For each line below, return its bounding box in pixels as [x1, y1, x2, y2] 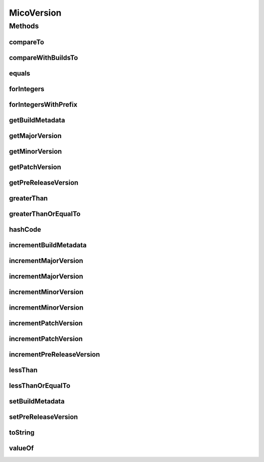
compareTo [9, 38, 44, 46]
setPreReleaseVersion [9, 413, 78, 421]
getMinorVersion [9, 147, 62, 155]
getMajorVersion [9, 131, 62, 140]
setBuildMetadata [9, 397, 65, 405]
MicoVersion [9, 7, 62, 18]
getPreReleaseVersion [9, 178, 79, 187]
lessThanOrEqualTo [9, 381, 70, 389]
